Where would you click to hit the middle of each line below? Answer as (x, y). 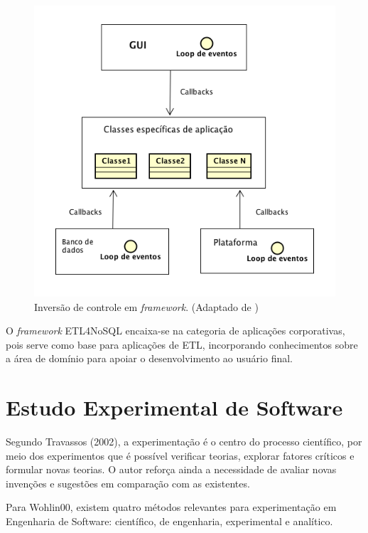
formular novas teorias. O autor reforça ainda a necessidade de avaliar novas (171, 469)
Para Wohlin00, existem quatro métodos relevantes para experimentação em (171, 507)
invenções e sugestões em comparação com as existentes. (128, 483)
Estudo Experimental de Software (174, 407)
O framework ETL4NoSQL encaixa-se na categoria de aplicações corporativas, (175, 331)
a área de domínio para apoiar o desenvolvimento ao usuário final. (149, 358)
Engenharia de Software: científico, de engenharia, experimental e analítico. (169, 521)
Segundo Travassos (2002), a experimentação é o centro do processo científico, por (184, 442)
